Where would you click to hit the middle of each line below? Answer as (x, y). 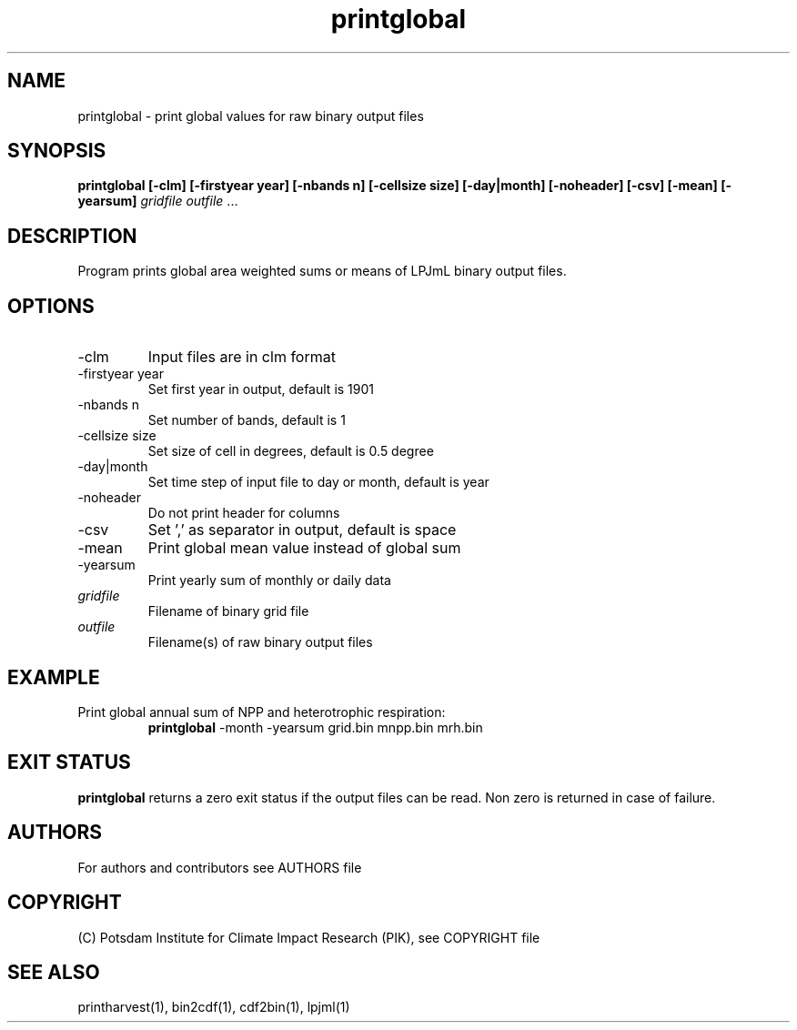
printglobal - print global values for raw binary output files (251, 116)
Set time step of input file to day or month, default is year (318, 482)
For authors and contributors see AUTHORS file (220, 867)
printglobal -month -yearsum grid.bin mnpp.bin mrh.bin (315, 727)
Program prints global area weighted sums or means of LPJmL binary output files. (322, 271)
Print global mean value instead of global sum (304, 548)
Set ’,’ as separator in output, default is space (302, 530)
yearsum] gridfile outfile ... (158, 201)
